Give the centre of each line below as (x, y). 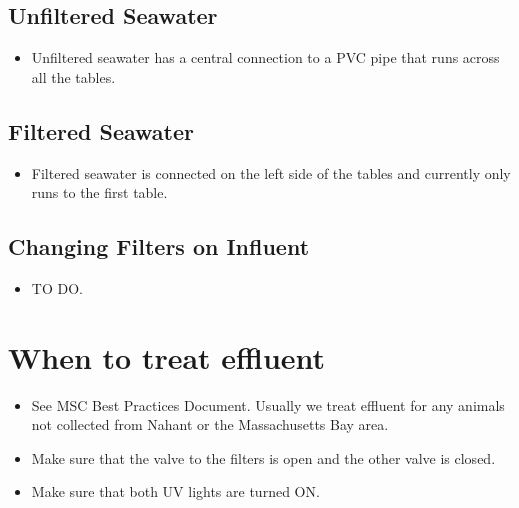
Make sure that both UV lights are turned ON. (175, 491)
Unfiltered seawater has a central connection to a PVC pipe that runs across (265, 57)
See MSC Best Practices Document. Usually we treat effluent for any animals (268, 404)
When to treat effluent (167, 356)
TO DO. (57, 287)
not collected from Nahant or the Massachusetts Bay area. (210, 424)
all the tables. (73, 76)
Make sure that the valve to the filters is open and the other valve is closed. (263, 457)
